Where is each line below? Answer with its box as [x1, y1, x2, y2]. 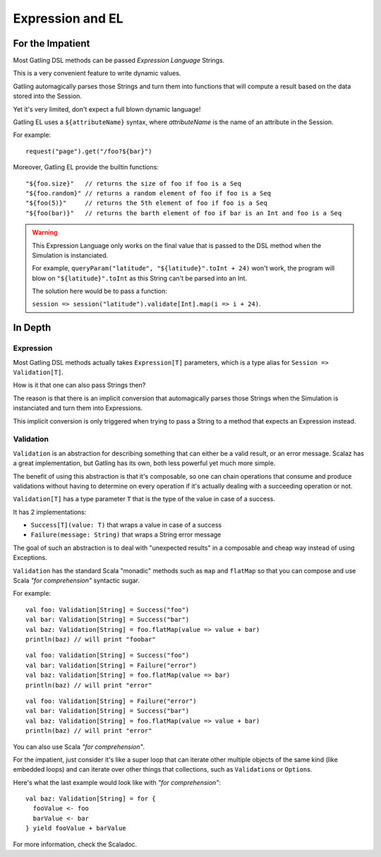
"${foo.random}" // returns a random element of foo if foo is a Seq [25, 189, 272, 197]
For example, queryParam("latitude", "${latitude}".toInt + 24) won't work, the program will [32, 264, 335, 272]
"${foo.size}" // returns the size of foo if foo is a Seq [25, 179, 241, 187]
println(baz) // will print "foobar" [25, 635, 157, 643]
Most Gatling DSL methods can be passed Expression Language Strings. [13, 56, 225, 65]
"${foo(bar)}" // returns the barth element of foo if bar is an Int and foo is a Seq [25, 209, 342, 217]
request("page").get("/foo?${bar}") [25, 147, 152, 155]
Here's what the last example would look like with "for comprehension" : [13, 778, 222, 786]
